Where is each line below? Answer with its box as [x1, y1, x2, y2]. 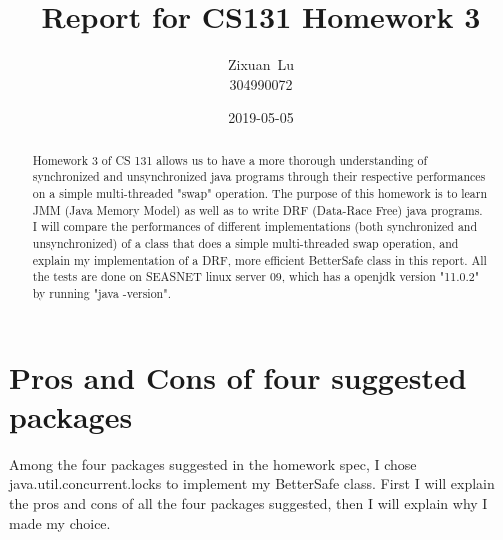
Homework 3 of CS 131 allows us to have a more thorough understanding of [32, 151, 428, 168]
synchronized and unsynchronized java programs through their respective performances [32, 168, 486, 185]
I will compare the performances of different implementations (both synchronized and [32, 218, 478, 235]
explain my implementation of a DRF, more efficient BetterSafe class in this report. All [32, 251, 487, 268]
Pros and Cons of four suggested [9, 356, 467, 397]
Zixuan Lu [228, 54, 294, 75]
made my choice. [9, 512, 111, 533]
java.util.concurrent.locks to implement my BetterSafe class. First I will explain [9, 473, 495, 494]
